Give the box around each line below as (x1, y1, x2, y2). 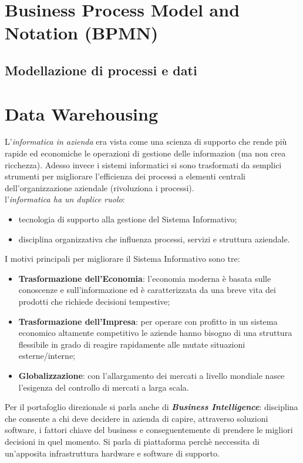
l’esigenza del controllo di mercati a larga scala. (18, 381, 189, 393)
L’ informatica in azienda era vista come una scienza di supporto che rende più (5, 135, 287, 148)
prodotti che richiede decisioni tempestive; (18, 295, 170, 307)
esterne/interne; (18, 349, 76, 362)
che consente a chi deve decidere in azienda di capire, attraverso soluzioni (5, 412, 268, 424)
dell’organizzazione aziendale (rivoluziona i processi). (5, 181, 194, 194)
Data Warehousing (5, 101, 159, 125)
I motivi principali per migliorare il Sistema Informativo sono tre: (5, 252, 240, 265)
